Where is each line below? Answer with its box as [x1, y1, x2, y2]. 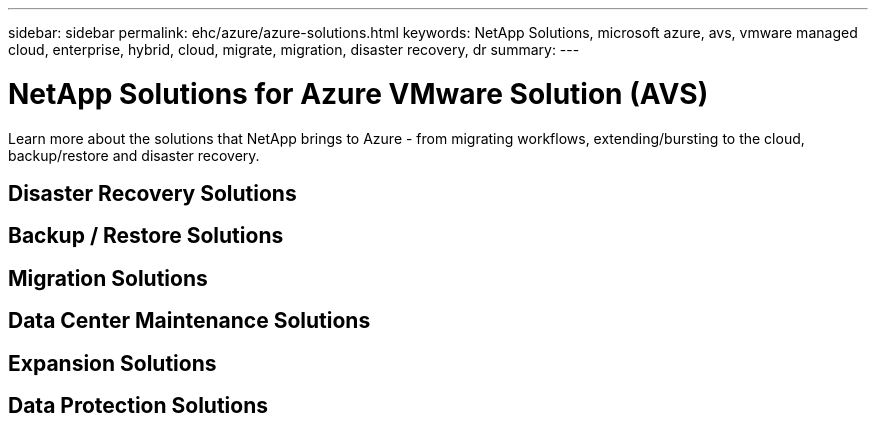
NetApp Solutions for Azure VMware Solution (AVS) [8, 76, 709, 111]
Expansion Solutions [8, 350, 217, 376]
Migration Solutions [8, 265, 208, 291]
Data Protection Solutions [8, 393, 268, 419]
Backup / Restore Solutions [8, 223, 284, 249]
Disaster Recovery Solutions [8, 180, 297, 206]
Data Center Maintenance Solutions [8, 308, 371, 334]
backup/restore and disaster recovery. [8, 146, 260, 164]
